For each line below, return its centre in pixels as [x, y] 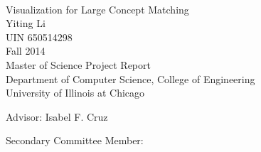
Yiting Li [26, 23]
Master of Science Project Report [78, 64]
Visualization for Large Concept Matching [97, 9]
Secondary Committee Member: [75, 140]
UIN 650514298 [39, 37]
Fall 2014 [26, 51]
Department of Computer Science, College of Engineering [130, 78]
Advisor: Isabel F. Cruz [57, 116]
